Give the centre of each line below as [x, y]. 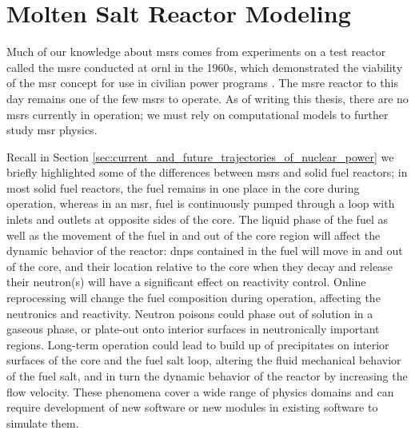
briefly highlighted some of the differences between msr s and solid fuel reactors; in [207, 172]
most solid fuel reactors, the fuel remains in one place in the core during [183, 187]
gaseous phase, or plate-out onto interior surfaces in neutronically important [193, 329]
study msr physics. [52, 130]
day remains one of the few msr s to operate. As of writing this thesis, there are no [207, 98]
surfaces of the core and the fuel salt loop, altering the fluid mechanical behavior [204, 360]
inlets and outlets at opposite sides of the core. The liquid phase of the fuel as [197, 219]
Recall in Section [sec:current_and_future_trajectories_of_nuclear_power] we [200, 156]
